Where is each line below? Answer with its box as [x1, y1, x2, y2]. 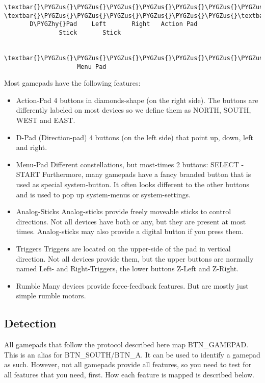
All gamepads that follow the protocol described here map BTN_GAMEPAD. [4, 339, 249, 350]
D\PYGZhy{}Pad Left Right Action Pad [30, 20, 198, 28]
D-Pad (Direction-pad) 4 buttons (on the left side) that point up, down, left [16, 132, 253, 142]
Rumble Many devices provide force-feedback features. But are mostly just [16, 280, 249, 291]
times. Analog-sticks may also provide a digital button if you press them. [16, 226, 244, 237]
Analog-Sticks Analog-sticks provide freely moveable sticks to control [16, 206, 231, 217]
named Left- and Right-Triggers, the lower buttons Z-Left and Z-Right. [16, 263, 239, 274]
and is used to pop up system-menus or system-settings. [16, 189, 191, 199]
